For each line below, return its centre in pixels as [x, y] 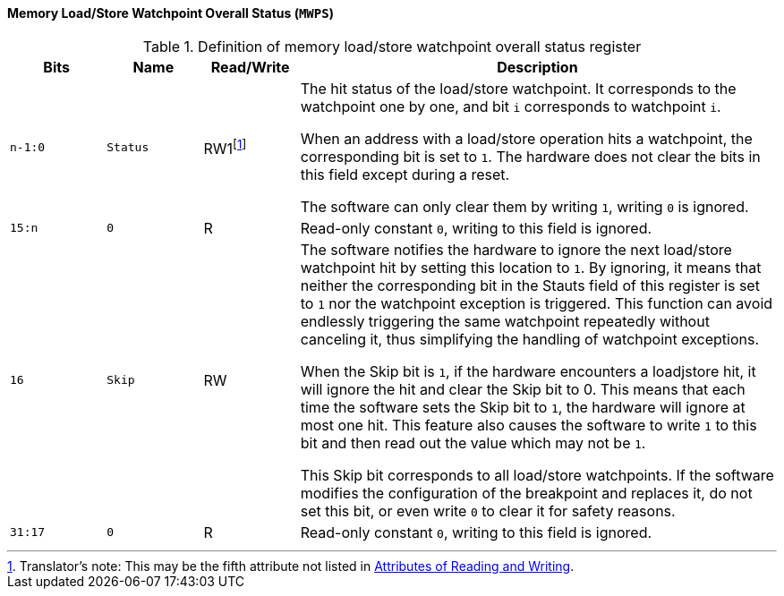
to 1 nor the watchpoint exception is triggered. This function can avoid [537, 303]
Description [537, 67]
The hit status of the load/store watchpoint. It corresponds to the [518, 88]
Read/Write [250, 67]
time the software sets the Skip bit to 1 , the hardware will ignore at [523, 407]
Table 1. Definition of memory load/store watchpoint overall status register [392, 46]
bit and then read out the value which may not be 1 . [473, 443]
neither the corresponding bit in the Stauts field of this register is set [530, 285]
